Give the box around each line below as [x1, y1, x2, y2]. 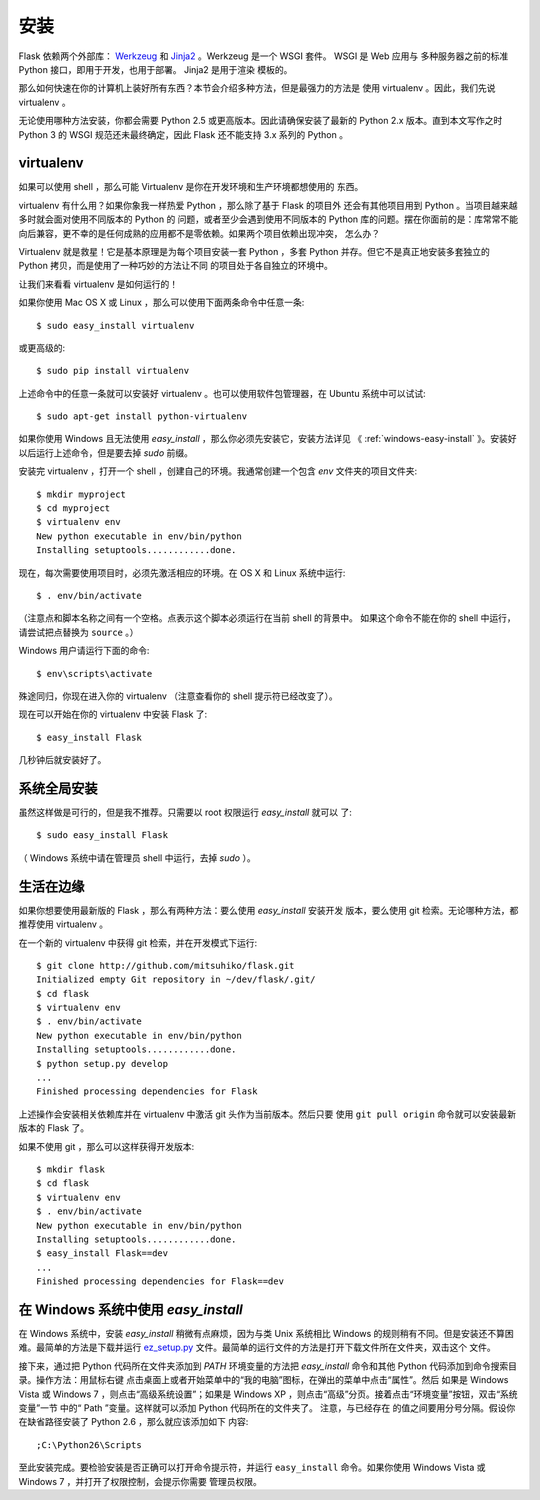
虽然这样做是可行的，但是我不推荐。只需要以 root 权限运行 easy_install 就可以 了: [18, 806, 352, 819]
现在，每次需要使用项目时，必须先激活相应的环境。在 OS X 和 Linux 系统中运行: [18, 566, 346, 579]
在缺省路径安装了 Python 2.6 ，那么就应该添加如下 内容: [18, 1416, 249, 1428]
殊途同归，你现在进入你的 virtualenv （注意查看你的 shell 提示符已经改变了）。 [18, 690, 339, 702]
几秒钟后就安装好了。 [18, 754, 107, 766]
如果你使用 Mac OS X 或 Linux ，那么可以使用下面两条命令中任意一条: [18, 296, 305, 309]
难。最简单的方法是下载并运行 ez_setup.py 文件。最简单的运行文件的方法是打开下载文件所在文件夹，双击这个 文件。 [18, 1341, 497, 1354]
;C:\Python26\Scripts [36, 1439, 142, 1450]
